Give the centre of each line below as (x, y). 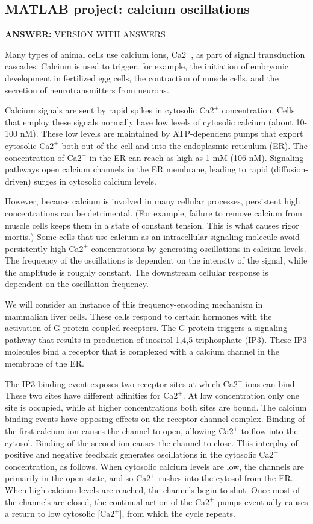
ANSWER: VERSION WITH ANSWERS (85, 34)
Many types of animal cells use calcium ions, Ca (93, 54)
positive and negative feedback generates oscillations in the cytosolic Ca (137, 454)
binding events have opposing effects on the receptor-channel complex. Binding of (155, 419)
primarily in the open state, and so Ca (76, 478)
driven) (18, 181)
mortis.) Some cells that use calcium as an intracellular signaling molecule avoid (152, 237)
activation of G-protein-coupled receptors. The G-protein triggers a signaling (146, 328)
